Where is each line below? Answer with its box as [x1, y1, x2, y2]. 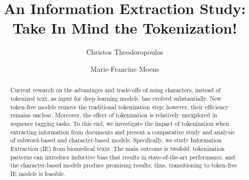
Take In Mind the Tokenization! [12, 18, 237, 38]
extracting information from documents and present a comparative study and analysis [10, 127, 234, 136]
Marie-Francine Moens [90, 63, 159, 74]
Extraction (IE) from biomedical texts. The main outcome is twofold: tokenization [10, 144, 225, 152]
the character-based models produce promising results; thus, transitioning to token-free [10, 161, 237, 169]
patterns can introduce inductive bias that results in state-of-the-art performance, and [10, 152, 235, 161]
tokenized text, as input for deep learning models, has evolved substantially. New [10, 94, 221, 102]
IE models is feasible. [10, 169, 66, 177]
